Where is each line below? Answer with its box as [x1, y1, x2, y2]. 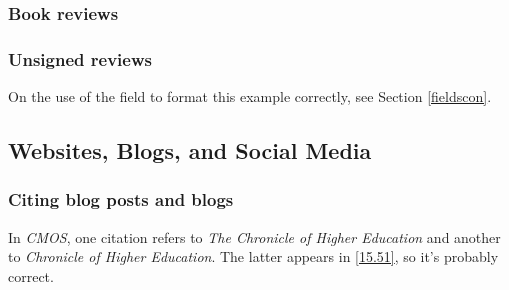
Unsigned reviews [8, 46, 152, 71]
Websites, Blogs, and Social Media [8, 135, 372, 166]
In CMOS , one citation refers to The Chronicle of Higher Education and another [8, 226, 501, 247]
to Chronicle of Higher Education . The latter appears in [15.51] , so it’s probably [8, 246, 499, 267]
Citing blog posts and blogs [8, 187, 234, 212]
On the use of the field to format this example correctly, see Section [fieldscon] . [8, 86, 492, 107]
